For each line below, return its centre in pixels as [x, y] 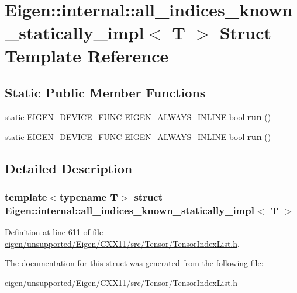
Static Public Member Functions [105, 93]
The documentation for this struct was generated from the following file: [134, 263]
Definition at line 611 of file [54, 232]
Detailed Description [69, 168]
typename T [89, 196]
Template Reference [87, 55]
